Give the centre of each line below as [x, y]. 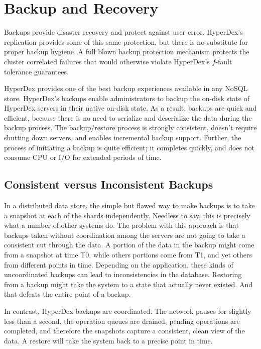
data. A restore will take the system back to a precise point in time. [108, 340]
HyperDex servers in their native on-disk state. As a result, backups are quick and [130, 108]
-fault [224, 61]
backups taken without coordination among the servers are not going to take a [125, 235]
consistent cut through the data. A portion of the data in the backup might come [129, 245]
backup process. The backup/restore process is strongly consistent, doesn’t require [130, 127]
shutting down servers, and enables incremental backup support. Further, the [123, 138]
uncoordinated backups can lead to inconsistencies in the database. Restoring [123, 274]
